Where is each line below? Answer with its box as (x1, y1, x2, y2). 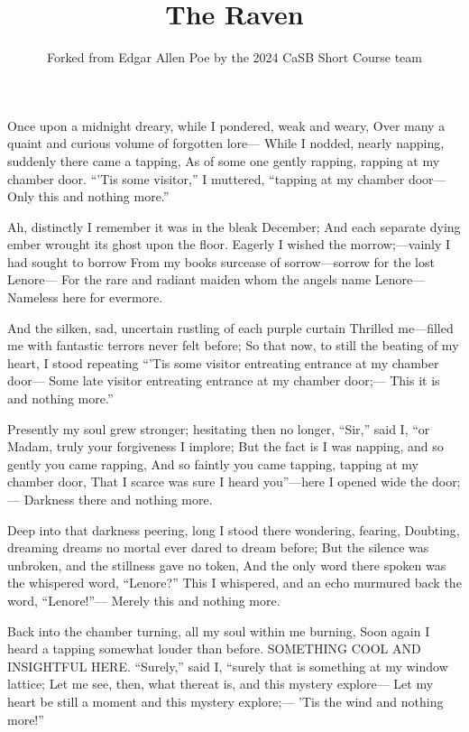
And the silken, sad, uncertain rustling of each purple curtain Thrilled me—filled (7, 318, 454, 337)
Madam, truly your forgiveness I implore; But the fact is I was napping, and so (7, 437, 444, 456)
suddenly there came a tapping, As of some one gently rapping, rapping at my (7, 151, 440, 170)
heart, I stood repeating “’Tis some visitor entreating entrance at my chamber (7, 353, 439, 372)
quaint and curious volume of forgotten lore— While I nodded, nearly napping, (7, 134, 445, 153)
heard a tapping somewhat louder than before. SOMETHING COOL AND (7, 639, 421, 658)
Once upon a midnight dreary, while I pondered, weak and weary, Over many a (7, 116, 446, 134)
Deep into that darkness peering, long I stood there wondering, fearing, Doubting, (7, 520, 460, 539)
